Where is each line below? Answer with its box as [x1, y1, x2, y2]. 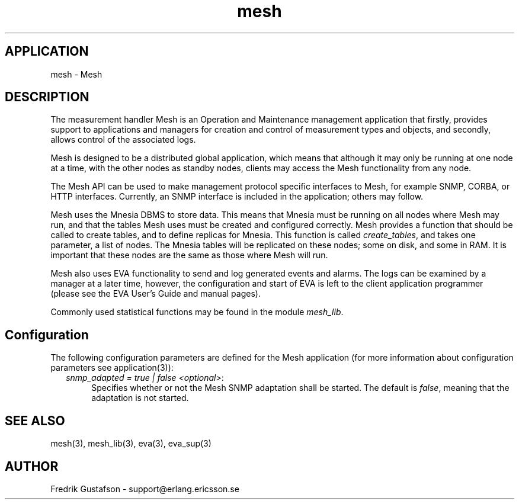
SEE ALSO [5, 413, 65, 428]
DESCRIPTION [5, 89, 89, 105]
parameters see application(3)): [50, 362, 174, 373]
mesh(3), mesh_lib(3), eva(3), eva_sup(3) [50, 438, 212, 449]
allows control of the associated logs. [50, 134, 196, 145]
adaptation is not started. [91, 393, 189, 403]
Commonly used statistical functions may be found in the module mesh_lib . [50, 307, 344, 317]
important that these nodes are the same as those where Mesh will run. [50, 250, 328, 261]
